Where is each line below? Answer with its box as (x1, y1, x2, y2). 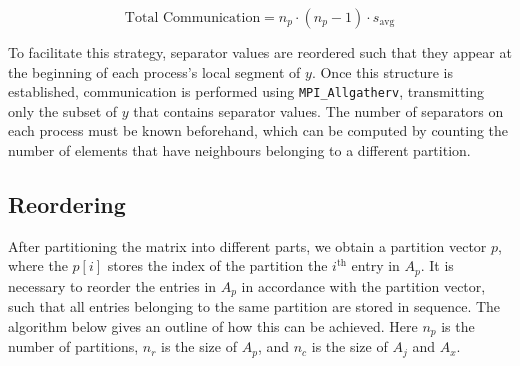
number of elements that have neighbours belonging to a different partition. (8, 140, 471, 161)
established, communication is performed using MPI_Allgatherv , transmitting (8, 81, 485, 102)
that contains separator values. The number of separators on (133, 100, 504, 121)
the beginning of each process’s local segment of (8, 61, 301, 82)
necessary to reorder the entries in (8, 275, 217, 296)
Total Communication (124, 11, 261, 25)
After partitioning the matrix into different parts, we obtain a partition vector (8, 235, 487, 256)
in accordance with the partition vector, (241, 275, 486, 296)
